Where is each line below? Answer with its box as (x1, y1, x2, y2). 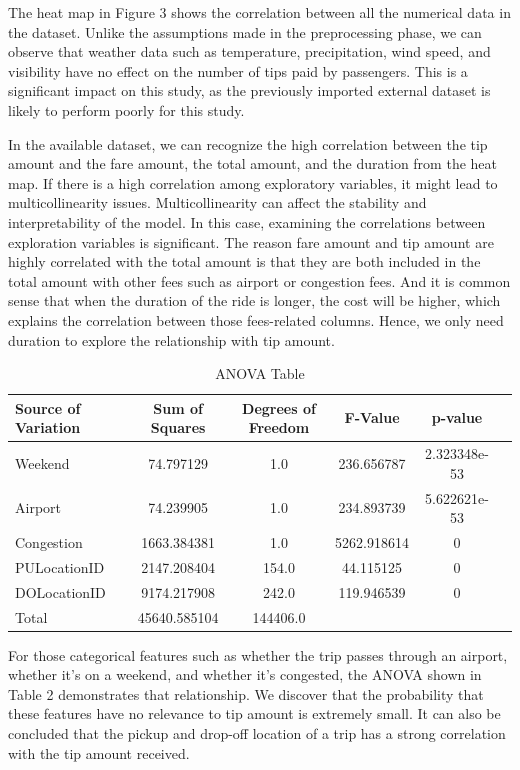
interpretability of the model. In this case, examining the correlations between (8, 211, 486, 232)
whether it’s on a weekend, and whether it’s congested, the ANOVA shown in (8, 664, 482, 685)
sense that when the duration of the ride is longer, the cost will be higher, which (8, 290, 501, 311)
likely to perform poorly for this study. (8, 99, 245, 120)
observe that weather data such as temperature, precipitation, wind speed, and (8, 41, 491, 62)
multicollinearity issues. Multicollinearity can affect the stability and (8, 192, 427, 213)
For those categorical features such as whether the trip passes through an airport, (8, 644, 508, 665)
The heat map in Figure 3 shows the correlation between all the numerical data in (8, 2, 511, 22)
